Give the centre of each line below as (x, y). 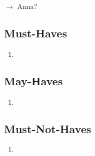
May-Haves (33, 80)
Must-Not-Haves (48, 128)
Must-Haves (35, 33)
